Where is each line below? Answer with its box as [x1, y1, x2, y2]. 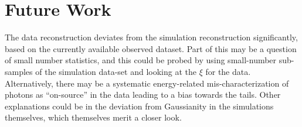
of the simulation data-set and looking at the [35, 65, 196, 77]
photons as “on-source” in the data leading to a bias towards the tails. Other [5, 88, 281, 101]
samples [5, 65, 33, 77]
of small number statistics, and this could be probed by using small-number [5, 54, 277, 66]
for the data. [205, 65, 251, 77]
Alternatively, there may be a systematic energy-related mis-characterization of [5, 77, 289, 89]
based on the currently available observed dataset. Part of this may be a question [5, 42, 297, 54]
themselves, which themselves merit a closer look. [5, 111, 182, 123]
